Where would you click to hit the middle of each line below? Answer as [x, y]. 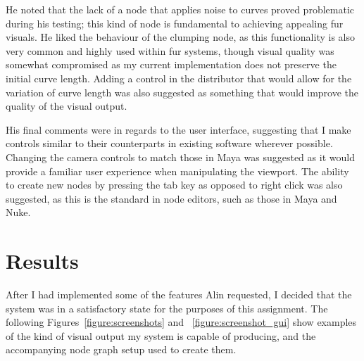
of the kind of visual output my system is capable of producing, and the [161, 335]
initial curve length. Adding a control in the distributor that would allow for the [179, 78]
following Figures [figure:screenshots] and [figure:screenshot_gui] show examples [181, 322]
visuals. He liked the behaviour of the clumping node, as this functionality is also [180, 37]
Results [42, 261]
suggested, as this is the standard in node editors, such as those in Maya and [171, 198]
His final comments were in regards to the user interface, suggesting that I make [178, 129]
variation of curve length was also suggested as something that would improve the [182, 92]
